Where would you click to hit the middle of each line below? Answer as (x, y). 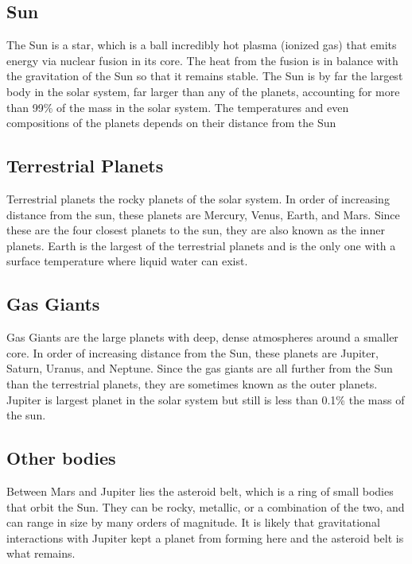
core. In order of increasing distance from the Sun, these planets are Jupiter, (192, 352)
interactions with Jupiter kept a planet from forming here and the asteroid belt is (205, 537)
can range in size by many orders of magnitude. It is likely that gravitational (193, 522)
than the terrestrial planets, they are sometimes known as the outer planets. (192, 383)
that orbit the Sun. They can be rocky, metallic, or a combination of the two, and (206, 506)
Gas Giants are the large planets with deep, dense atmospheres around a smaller (202, 337)
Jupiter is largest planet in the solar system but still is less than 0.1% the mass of (206, 399)
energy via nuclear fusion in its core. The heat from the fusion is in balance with (202, 60)
